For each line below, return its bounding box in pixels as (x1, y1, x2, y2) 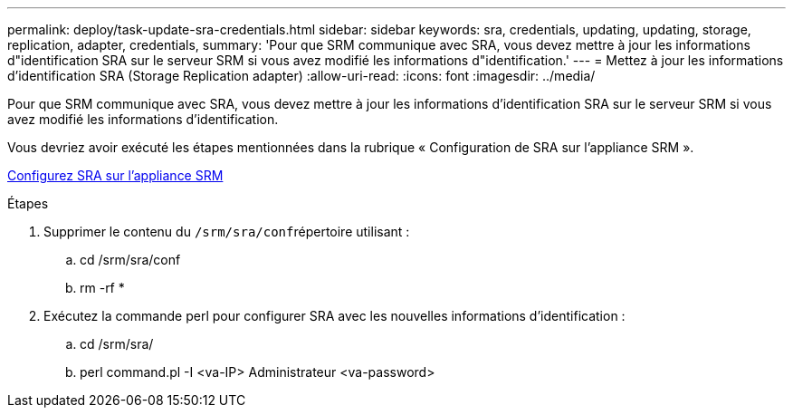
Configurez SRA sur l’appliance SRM (7, 168, 224, 183)
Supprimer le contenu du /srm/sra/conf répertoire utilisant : (43, 224, 410, 239)
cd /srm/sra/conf (80, 252, 181, 267)
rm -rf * (80, 280, 125, 295)
